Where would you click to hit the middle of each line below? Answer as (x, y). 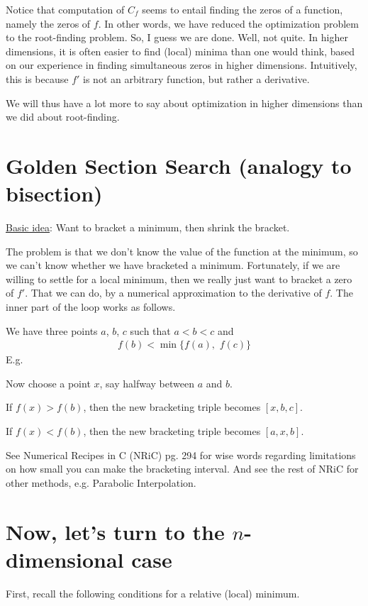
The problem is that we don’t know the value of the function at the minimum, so (182, 251)
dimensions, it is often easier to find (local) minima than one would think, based (180, 51)
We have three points (52, 330)
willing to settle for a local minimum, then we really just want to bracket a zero (179, 279)
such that (150, 330)
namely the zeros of (48, 23)
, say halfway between (147, 383)
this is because (37, 78)
